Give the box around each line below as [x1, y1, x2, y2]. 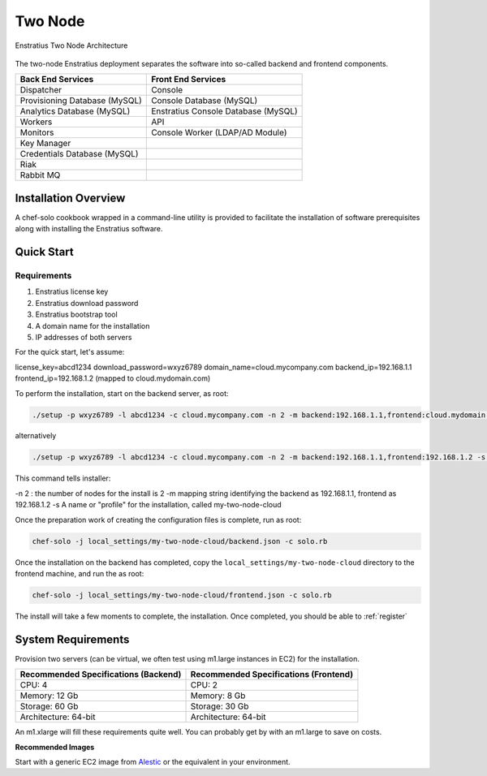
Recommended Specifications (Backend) [19, 669, 182, 680]
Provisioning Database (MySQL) [19, 95, 142, 106]
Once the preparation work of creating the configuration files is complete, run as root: [15, 515, 302, 524]
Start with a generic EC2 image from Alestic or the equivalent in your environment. [15, 757, 291, 767]
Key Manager [19, 138, 71, 149]
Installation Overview [15, 191, 126, 205]
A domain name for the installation [35, 321, 150, 330]
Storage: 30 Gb [190, 701, 249, 712]
